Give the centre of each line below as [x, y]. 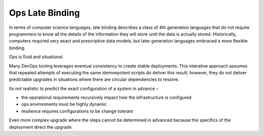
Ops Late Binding [44, 13]
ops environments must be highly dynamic [64, 104]
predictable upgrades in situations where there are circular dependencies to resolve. [94, 79]
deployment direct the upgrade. [41, 127]
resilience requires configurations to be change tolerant [77, 111]
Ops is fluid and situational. [36, 57]
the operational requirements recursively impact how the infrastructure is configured [106, 97]
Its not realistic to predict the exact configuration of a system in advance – [84, 89]
